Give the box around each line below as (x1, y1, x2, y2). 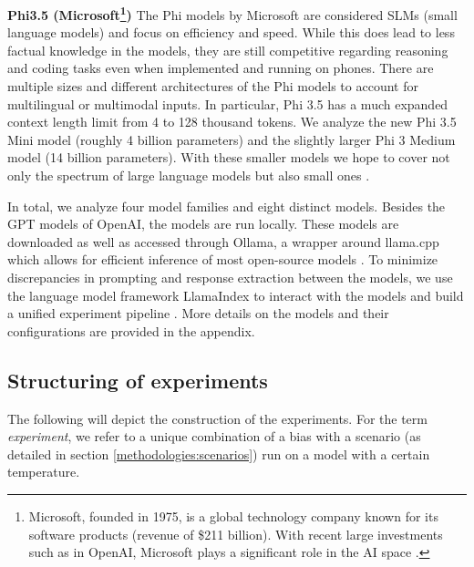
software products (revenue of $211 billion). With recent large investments (28, 524, 443, 543)
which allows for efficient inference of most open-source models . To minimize (7, 250, 438, 269)
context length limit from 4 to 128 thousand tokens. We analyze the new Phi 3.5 (7, 112, 457, 131)
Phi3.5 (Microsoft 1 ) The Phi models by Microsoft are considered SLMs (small (7, 3, 458, 24)
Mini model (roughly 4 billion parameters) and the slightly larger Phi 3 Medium (7, 129, 456, 149)
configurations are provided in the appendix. (7, 321, 255, 340)
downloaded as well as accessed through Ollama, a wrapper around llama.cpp (7, 232, 439, 251)
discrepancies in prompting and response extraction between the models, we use (7, 267, 453, 286)
